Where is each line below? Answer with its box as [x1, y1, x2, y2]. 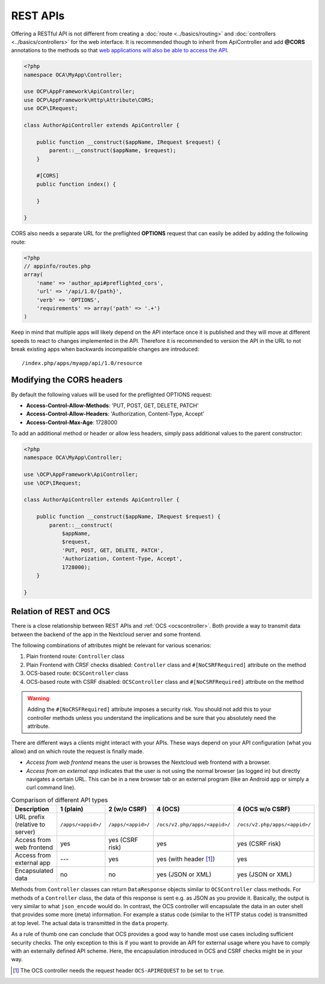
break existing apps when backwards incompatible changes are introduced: [11, 346, 200, 353]
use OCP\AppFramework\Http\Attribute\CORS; [23, 96, 155, 103]
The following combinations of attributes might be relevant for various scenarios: [11, 641, 212, 649]
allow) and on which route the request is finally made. [11, 748, 144, 755]
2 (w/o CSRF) [108, 805, 147, 813]
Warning [27, 695, 49, 702]
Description [14, 805, 49, 813]
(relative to [14, 820, 45, 829]
